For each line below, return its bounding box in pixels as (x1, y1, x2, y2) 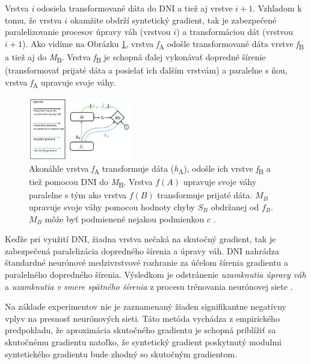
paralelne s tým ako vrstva (29, 189, 126, 201)
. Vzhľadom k (253, 2, 302, 14)
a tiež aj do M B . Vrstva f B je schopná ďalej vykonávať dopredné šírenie (5, 50, 266, 64)
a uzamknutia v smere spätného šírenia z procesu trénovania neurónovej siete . (5, 280, 293, 292)
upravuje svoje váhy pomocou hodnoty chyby (29, 201, 196, 213)
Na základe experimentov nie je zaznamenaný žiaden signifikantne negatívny (5, 300, 286, 313)
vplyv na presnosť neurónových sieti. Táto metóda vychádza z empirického (5, 312, 280, 324)
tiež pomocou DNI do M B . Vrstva (29, 175, 153, 190)
